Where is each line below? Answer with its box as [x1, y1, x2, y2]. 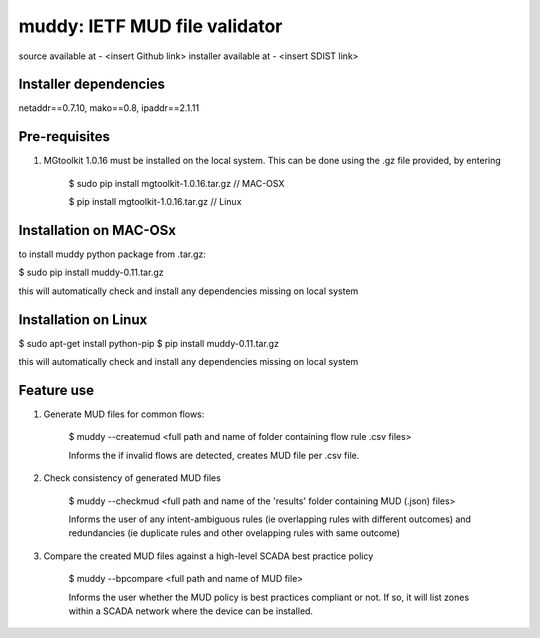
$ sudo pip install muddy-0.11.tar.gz [18, 266, 164, 279]
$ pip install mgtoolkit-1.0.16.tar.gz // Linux [68, 196, 242, 208]
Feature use [18, 381, 95, 399]
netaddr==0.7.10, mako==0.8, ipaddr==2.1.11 [18, 102, 200, 114]
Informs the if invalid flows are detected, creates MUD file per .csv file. [68, 449, 360, 461]
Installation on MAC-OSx [18, 221, 177, 239]
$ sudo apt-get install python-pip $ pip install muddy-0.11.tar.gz [18, 337, 280, 349]
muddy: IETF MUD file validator [18, 15, 283, 37]
